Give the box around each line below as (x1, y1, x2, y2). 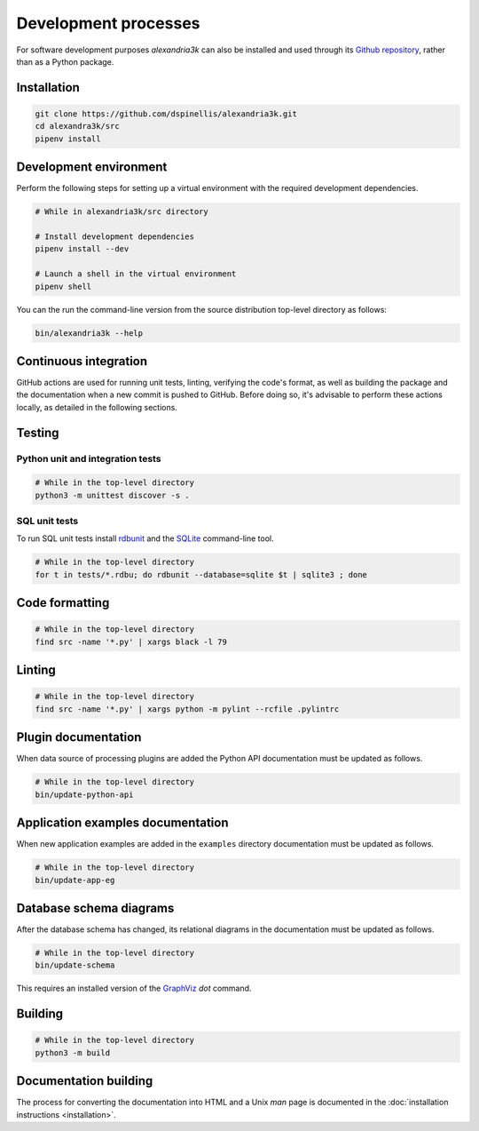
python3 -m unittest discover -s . (35, 490, 190, 500)
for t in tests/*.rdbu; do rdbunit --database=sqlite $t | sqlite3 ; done (35, 569, 368, 579)
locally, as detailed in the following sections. (16, 402, 177, 412)
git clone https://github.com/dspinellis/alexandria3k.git (35, 108, 297, 119)
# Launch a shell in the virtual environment (35, 269, 237, 279)
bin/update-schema (35, 960, 115, 970)
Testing (16, 425, 59, 440)
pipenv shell (35, 281, 92, 291)
